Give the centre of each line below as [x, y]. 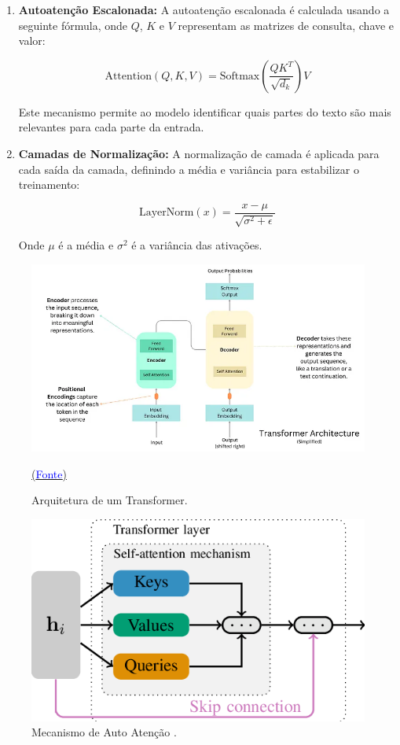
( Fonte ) [49, 473]
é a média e [86, 245]
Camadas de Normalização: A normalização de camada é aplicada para [199, 153]
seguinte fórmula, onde [73, 25]
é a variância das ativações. [197, 245]
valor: [32, 41]
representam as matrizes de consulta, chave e [286, 25]
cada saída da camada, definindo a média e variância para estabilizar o [189, 169]
